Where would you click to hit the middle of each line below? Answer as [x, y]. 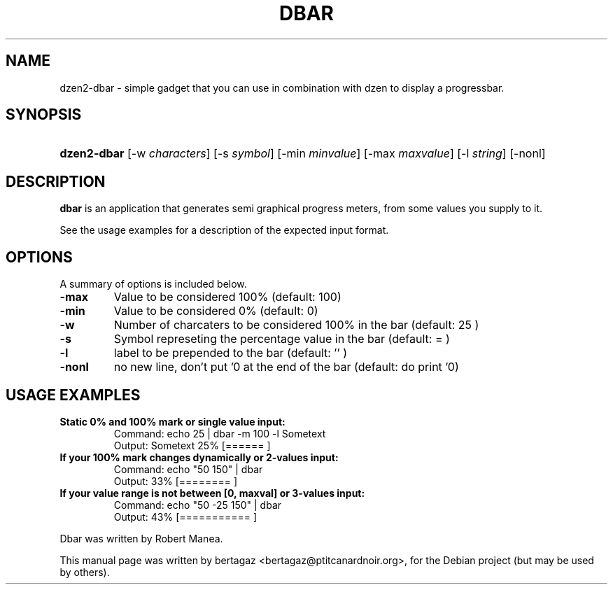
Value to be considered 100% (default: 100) [227, 297]
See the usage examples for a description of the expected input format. [224, 230]
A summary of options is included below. [153, 284]
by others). [85, 572]
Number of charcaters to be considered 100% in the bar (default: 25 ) [296, 325]
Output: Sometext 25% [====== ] [192, 445]
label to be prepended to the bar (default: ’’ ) [231, 353]
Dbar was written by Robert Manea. [141, 538]
